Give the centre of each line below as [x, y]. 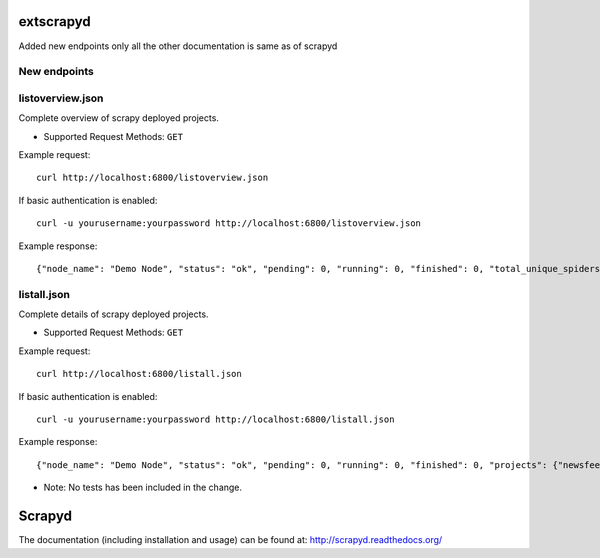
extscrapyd [55, 21]
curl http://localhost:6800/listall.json [139, 374]
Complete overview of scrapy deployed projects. [119, 118]
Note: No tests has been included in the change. [143, 487]
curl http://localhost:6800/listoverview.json [152, 178]
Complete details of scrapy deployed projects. [113, 314]
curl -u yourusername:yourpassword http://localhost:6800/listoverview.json [229, 223]
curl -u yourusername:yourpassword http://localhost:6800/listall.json [215, 419]
